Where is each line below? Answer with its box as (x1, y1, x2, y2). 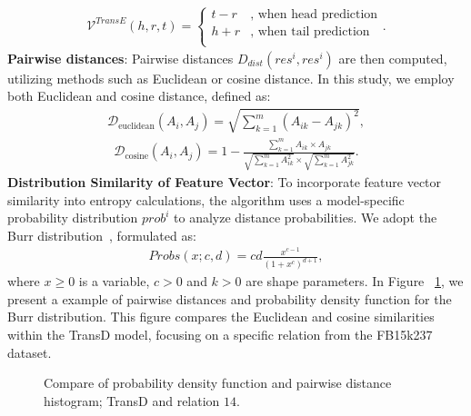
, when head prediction (250, 8, 378, 22)
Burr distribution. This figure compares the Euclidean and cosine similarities (7, 307, 435, 326)
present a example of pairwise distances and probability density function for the (7, 289, 452, 308)
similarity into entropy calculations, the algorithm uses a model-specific (7, 190, 405, 209)
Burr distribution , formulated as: (7, 225, 196, 244)
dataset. (7, 342, 52, 362)
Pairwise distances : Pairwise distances (7, 48, 234, 67)
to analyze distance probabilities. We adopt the (174, 208, 437, 227)
